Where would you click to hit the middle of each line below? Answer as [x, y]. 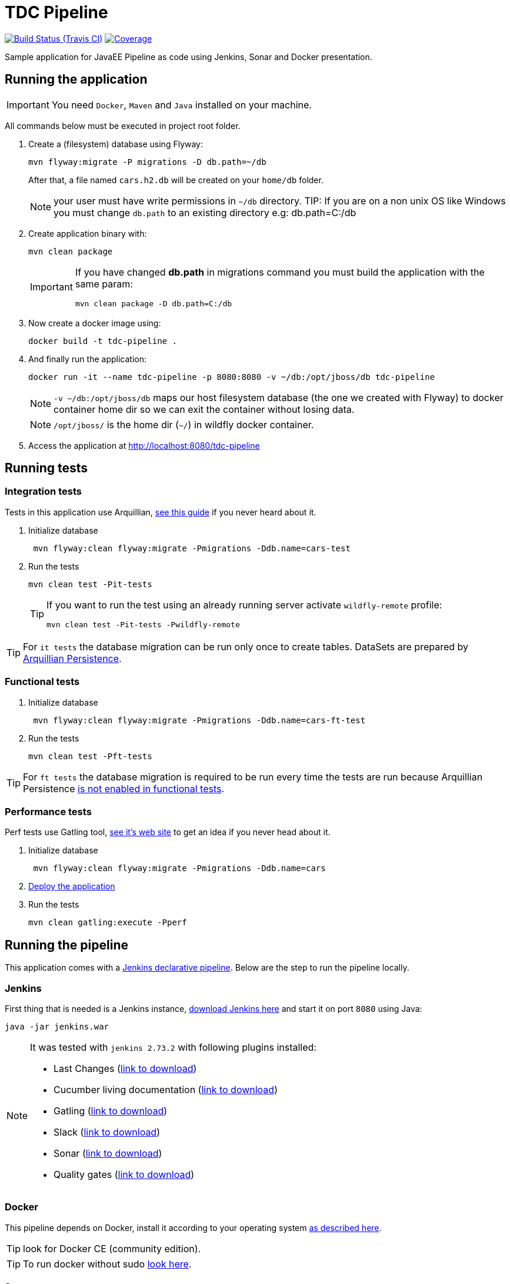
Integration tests [43, 492]
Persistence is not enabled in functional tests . [124, 788]
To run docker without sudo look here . [107, 1264]
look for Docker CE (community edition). [112, 1248]
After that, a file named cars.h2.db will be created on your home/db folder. [176, 180]
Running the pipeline [66, 945]
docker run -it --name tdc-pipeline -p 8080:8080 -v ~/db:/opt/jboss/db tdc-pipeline [232, 377]
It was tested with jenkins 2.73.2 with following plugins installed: [173, 1047]
